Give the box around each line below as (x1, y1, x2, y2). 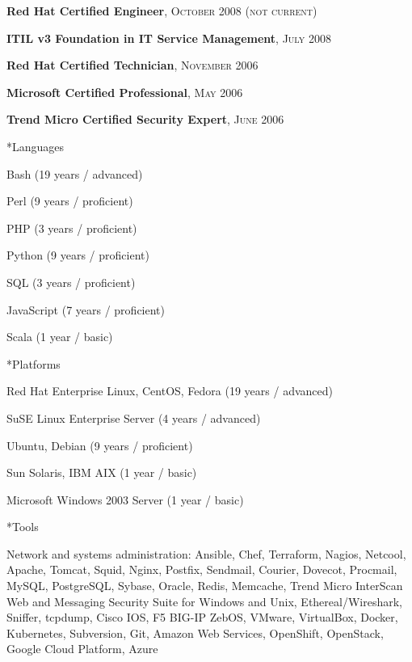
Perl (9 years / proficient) (6, 192, 133, 209)
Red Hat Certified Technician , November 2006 (6, 57, 259, 74)
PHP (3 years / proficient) (6, 219, 137, 236)
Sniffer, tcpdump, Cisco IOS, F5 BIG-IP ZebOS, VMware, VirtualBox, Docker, (6, 609, 398, 626)
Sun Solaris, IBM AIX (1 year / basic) (6, 464, 197, 481)
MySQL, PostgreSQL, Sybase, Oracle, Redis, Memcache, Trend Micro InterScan (6, 577, 403, 594)
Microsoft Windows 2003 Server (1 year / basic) (6, 491, 244, 508)
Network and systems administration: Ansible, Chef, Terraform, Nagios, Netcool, (6, 545, 406, 562)
